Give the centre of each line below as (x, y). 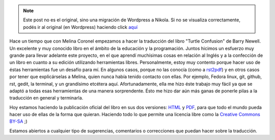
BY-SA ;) (18, 121)
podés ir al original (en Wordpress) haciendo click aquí (80, 27)
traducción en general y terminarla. (46, 98)
